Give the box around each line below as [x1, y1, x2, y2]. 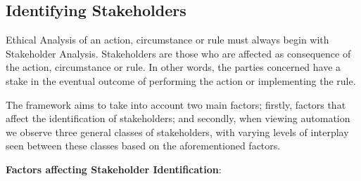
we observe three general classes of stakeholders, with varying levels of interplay [6, 124, 349, 139]
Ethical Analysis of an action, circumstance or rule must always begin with [6, 32, 329, 47]
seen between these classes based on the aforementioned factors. [6, 138, 281, 153]
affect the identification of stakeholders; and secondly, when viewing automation [6, 111, 350, 126]
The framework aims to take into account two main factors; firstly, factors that [6, 97, 346, 112]
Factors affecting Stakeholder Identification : [6, 161, 222, 176]
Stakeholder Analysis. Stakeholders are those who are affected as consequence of [6, 46, 351, 60]
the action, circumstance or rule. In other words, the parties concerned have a [6, 60, 341, 74]
